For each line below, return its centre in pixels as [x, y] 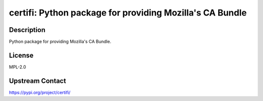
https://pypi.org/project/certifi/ [40, 92]
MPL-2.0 [18, 67]
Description [27, 30]
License [21, 55]
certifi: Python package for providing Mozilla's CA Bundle [128, 13]
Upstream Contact [38, 81]
